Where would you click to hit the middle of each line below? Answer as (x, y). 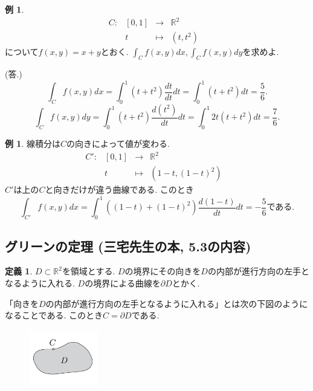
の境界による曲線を (123, 283)
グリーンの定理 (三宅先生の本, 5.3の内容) (128, 246)
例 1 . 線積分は (33, 144)
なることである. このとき (54, 315)
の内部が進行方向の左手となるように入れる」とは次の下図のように (177, 303)
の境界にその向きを (163, 271)
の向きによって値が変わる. (118, 144)
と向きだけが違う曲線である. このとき (119, 189)
